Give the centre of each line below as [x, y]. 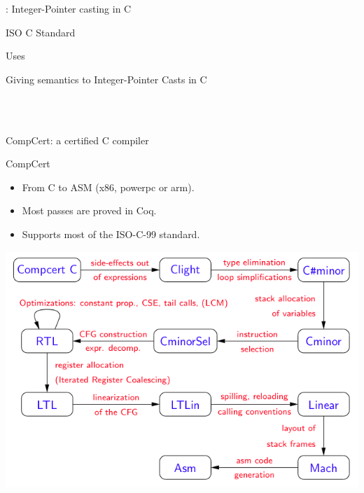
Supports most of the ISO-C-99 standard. [111, 234]
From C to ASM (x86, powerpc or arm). [108, 187]
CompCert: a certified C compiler [77, 140]
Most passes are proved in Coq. [89, 210]
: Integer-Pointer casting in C [69, 8]
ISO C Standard [41, 32]
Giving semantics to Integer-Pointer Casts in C [106, 79]
